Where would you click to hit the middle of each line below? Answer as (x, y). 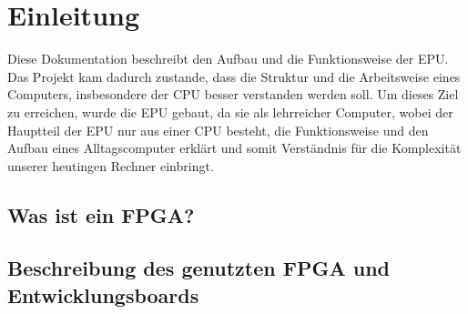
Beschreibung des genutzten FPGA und (198, 268)
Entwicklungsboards (103, 294)
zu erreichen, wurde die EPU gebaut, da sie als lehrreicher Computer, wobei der (230, 111)
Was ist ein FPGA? (101, 214)
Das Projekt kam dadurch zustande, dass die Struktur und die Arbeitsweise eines (234, 76)
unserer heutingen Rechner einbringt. (111, 165)
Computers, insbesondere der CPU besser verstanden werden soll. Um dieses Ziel (233, 94)
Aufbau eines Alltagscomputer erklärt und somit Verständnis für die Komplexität (234, 148)
